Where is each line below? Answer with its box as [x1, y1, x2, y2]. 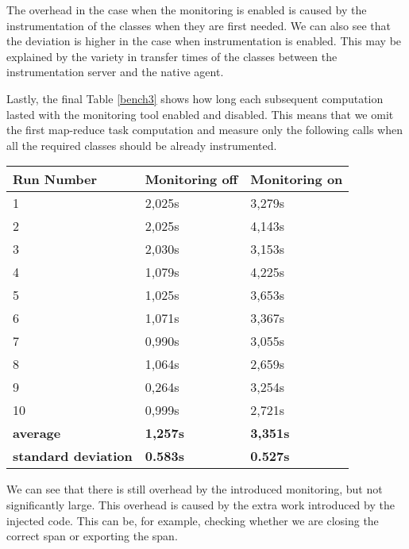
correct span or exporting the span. [6, 528, 178, 544]
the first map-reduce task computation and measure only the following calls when [6, 121, 403, 138]
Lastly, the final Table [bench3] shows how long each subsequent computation [6, 90, 384, 106]
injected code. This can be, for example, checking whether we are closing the [6, 512, 379, 528]
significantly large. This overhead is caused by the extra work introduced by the [6, 496, 395, 513]
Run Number [13, 170, 98, 189]
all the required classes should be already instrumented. [6, 136, 277, 153]
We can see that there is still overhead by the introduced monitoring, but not [6, 481, 383, 497]
